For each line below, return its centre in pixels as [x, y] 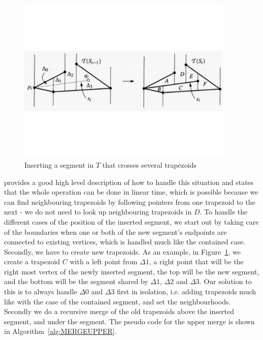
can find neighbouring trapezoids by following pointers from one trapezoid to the [130, 202]
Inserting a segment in [59, 164]
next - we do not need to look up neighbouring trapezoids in [98, 212]
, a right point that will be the [196, 261]
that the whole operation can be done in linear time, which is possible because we [131, 192]
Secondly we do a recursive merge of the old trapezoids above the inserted [119, 311]
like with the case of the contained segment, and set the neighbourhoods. [118, 301]
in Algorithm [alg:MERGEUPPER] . [60, 331]
